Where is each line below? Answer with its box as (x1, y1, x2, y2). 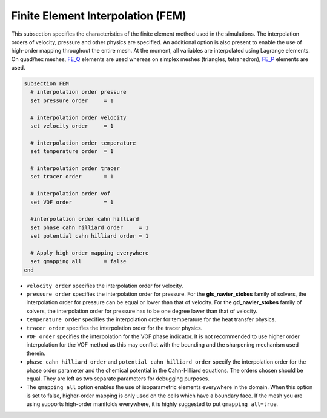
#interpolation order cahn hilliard (30, 215, 139, 223)
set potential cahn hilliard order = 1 (30, 233, 149, 240)
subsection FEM (24, 80, 69, 87)
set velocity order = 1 (30, 123, 114, 129)
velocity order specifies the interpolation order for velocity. (26, 282, 183, 289)
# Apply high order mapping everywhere (30, 249, 149, 256)
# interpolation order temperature (30, 139, 136, 146)
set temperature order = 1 (30, 148, 114, 155)
